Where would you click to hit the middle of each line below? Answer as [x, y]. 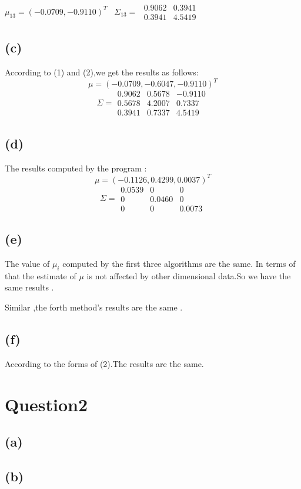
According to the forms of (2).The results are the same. [104, 363]
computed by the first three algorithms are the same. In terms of [179, 264]
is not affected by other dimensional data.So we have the [189, 275]
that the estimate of [41, 275]
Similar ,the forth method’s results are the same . [94, 307]
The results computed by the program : [76, 168]
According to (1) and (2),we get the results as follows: [102, 72]
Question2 [46, 404]
